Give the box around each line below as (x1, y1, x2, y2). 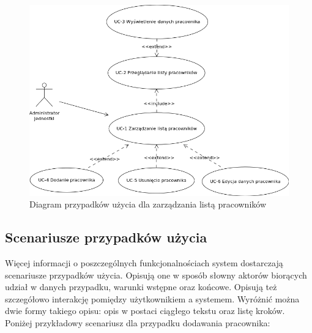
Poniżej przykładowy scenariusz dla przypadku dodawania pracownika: (5, 316, 270, 329)
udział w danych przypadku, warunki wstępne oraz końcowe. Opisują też (5, 280, 277, 293)
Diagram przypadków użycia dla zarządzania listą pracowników (29, 198, 266, 211)
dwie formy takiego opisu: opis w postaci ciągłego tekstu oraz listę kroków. (5, 304, 285, 317)
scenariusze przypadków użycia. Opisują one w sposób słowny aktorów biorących (5, 268, 307, 281)
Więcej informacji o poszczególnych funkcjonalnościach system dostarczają (5, 256, 283, 269)
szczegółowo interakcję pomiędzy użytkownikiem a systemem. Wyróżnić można (5, 292, 300, 305)
